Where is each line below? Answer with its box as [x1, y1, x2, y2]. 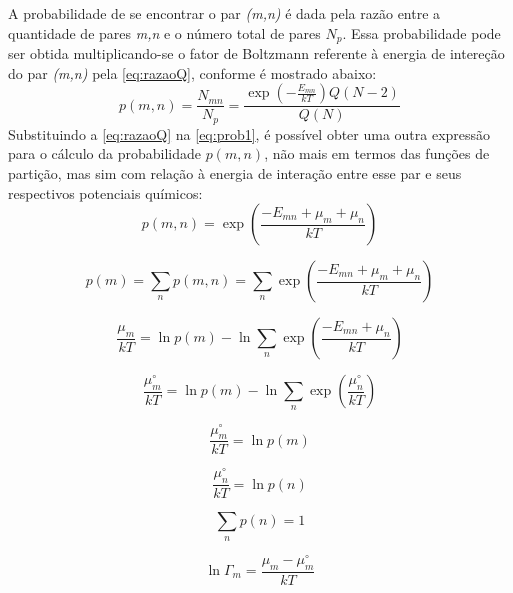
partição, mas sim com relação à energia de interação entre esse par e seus [8, 162, 462, 183]
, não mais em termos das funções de [264, 143, 490, 164]
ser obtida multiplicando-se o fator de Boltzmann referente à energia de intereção [8, 43, 505, 64]
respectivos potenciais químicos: [8, 182, 203, 203]
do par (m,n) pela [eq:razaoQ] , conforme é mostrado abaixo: [8, 62, 377, 83]
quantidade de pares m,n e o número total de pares [8, 22, 321, 43]
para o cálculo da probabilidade [8, 143, 202, 164]
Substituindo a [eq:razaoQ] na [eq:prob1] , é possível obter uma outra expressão [8, 123, 491, 144]
